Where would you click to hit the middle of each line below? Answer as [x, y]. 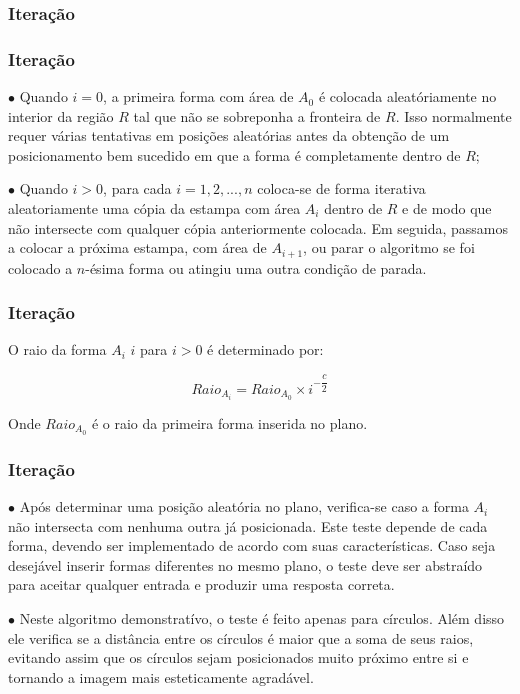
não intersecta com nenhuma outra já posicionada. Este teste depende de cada [248, 525]
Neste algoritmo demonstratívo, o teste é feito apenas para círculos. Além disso [262, 618]
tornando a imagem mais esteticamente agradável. [161, 676]
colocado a [40, 267]
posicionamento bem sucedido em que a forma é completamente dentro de [234, 154]
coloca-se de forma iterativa [341, 188]
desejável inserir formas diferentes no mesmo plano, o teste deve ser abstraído [245, 564]
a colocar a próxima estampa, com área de [137, 247]
